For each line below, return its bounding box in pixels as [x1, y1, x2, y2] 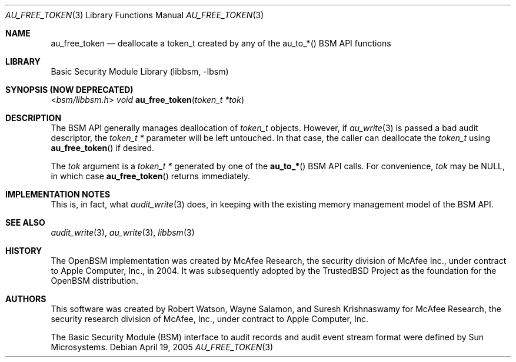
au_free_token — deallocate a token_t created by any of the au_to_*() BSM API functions [51, 38, 391, 48]
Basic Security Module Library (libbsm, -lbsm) [51, 66, 229, 76]
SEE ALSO [5, 217, 45, 227]
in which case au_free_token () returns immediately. [51, 171, 251, 181]
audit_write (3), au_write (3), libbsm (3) [51, 227, 195, 237]
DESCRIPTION [5, 113, 62, 123]
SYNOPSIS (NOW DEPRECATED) [5, 85, 134, 95]
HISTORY [5, 246, 42, 256]
